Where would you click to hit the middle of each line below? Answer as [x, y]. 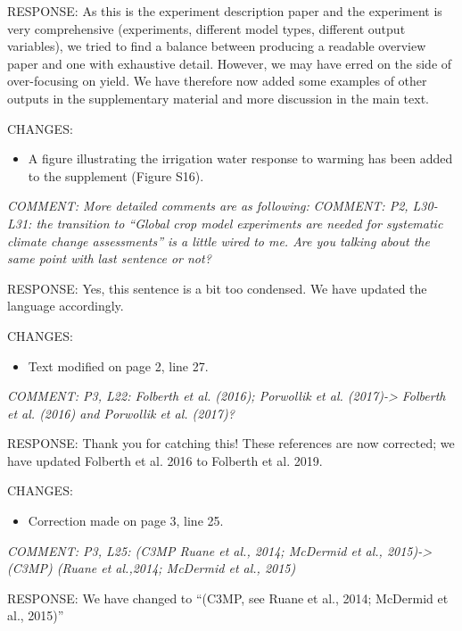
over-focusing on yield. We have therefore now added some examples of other [217, 81]
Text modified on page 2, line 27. [118, 365]
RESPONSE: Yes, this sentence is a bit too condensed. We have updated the [217, 288]
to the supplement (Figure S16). [116, 175]
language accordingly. [66, 306]
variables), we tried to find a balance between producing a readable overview [217, 46]
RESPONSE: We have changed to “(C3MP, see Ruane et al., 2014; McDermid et [228, 598]
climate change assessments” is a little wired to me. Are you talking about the [219, 241]
